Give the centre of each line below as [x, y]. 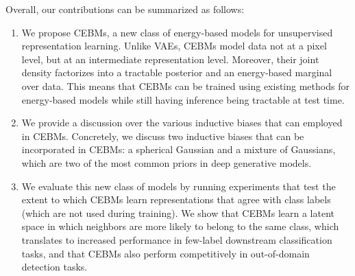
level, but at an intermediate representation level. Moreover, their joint [170, 59]
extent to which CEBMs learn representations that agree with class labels [176, 199]
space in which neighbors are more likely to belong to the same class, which [180, 226]
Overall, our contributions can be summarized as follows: [125, 9]
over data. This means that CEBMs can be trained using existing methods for [185, 85]
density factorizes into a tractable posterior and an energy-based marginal [177, 72]
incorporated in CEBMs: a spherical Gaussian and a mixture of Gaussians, [179, 149]
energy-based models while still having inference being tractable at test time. [183, 99]
